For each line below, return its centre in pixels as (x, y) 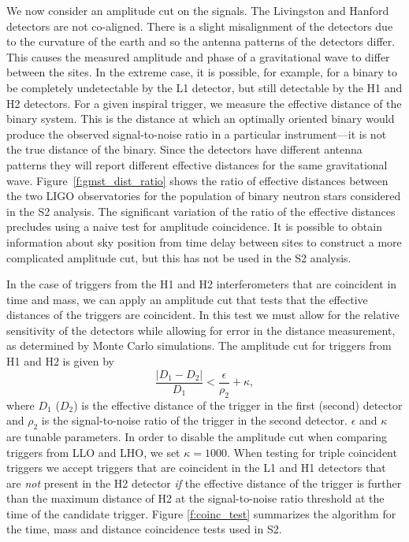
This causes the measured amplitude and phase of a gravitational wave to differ (198, 56)
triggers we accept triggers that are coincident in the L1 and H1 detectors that (196, 468)
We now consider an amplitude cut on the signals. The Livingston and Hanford (198, 10)
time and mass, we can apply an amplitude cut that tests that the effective (187, 299)
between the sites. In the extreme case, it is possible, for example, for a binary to (202, 72)
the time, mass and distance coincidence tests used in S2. (144, 529)
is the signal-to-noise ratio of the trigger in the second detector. (194, 420)
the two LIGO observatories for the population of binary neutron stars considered (204, 196)
